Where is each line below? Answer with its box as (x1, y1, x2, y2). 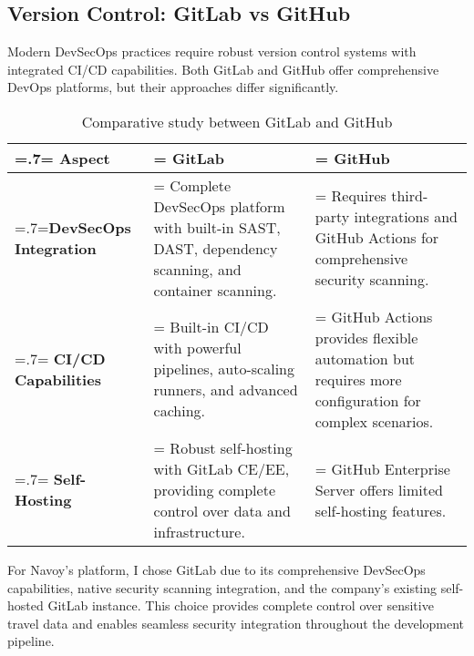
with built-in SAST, (153, 216, 281, 238)
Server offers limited (314, 478, 443, 500)
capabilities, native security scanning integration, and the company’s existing (7, 578, 438, 597)
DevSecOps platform (153, 195, 285, 217)
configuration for (314, 389, 421, 411)
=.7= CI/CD (15, 347, 106, 369)
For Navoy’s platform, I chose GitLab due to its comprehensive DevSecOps (7, 559, 426, 579)
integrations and (354, 206, 458, 228)
